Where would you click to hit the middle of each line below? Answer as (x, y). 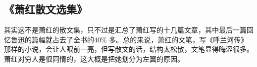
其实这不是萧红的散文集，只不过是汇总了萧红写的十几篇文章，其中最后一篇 (125, 30)
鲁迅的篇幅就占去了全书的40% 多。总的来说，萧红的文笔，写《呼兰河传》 (129, 39)
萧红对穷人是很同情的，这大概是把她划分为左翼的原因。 (94, 58)
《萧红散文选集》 (46, 9)
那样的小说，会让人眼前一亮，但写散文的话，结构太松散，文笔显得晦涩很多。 (129, 49)
